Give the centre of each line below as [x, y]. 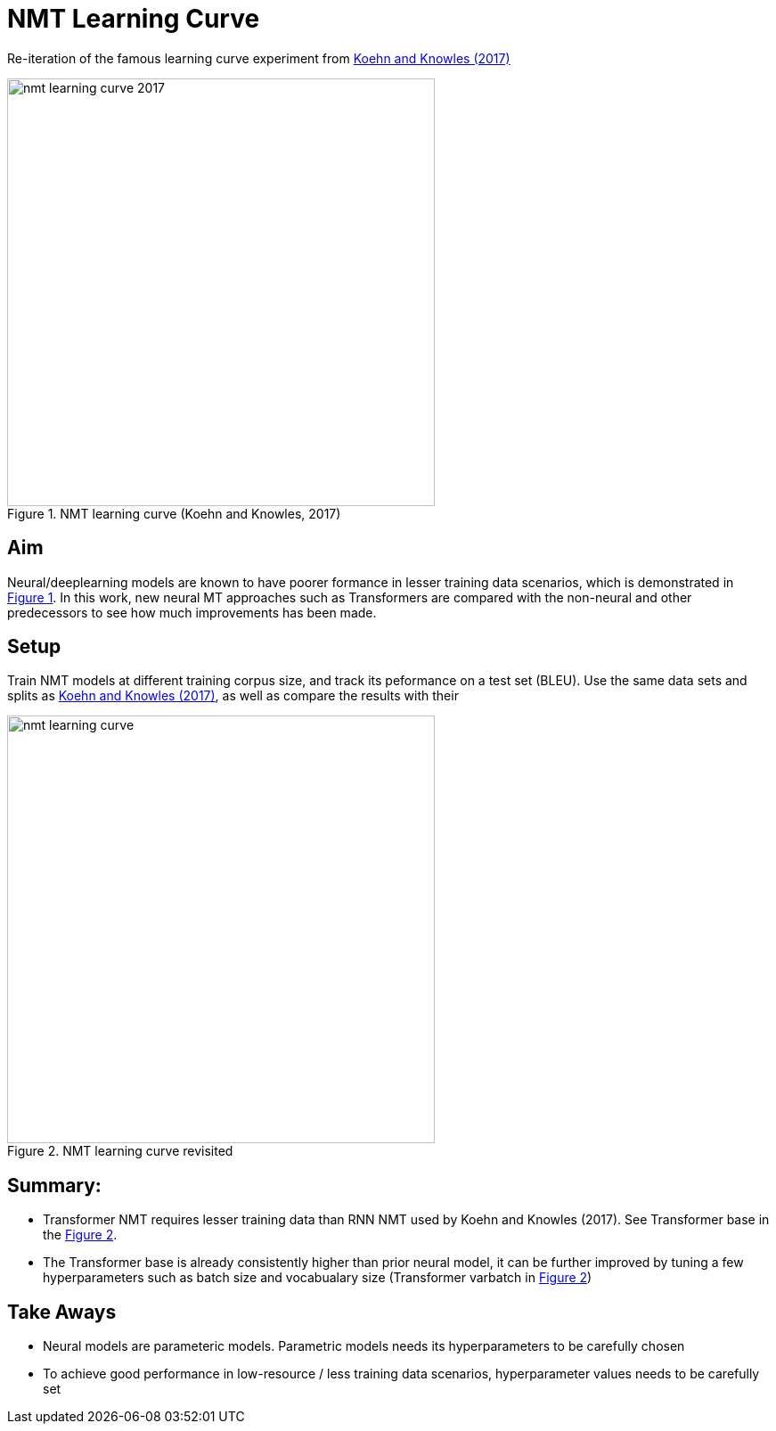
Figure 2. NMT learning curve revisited [120, 1151]
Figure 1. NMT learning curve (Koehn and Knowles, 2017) [174, 513]
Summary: [54, 1185]
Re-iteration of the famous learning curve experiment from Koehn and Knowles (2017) [259, 58]
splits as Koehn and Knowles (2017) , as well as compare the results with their [233, 696]
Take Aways [62, 1312]
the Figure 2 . [80, 1235]
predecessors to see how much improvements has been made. [192, 612]
